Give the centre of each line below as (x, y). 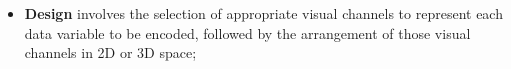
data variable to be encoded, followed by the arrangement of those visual (247, 32)
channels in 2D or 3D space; (110, 52)
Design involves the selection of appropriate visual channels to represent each (263, 13)
